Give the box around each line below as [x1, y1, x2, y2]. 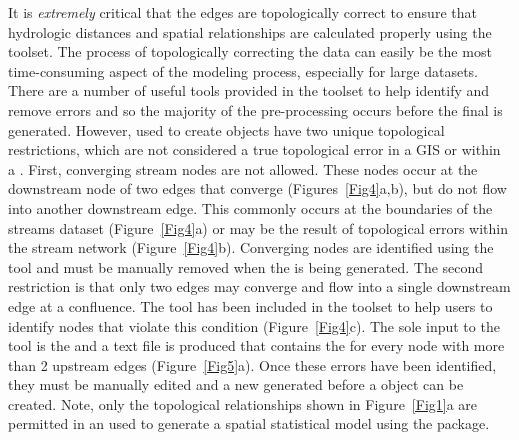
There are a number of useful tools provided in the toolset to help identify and [8, 80, 490, 101]
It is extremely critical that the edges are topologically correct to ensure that [8, 2, 477, 22]
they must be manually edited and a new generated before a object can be [8, 374, 464, 395]
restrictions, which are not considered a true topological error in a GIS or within [8, 139, 501, 160]
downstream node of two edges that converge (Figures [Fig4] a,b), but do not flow [8, 178, 507, 199]
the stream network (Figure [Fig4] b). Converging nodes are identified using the [8, 237, 494, 258]
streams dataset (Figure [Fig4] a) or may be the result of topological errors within [8, 217, 509, 238]
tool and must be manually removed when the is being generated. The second [8, 256, 484, 277]
